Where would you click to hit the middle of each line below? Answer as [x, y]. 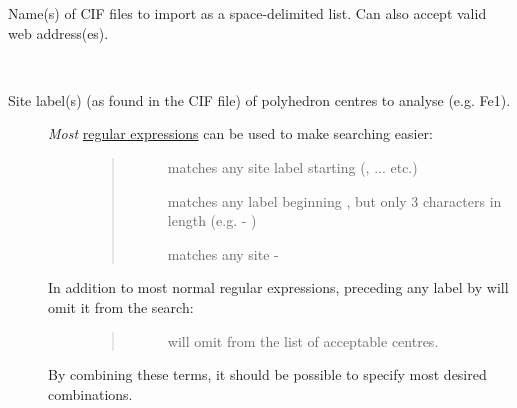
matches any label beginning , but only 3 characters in [334, 200]
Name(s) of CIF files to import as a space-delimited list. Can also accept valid [247, 13]
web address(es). [58, 32]
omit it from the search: [121, 306]
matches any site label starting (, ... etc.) [292, 166]
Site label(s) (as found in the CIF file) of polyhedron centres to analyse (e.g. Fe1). [259, 99]
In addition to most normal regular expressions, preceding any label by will [278, 287]
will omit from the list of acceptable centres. [303, 340]
